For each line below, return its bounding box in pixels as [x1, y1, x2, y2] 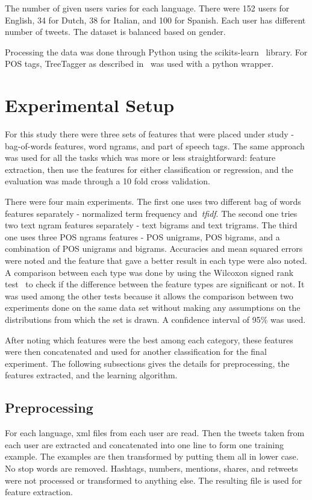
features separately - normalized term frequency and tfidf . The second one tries [5, 207, 298, 219]
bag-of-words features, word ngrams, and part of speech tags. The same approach [5, 139, 305, 152]
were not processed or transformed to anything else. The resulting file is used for [5, 473, 302, 486]
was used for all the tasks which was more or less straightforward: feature [5, 151, 276, 164]
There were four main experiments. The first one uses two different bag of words [5, 195, 301, 208]
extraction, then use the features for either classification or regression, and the [5, 163, 293, 175]
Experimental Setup [5, 93, 175, 117]
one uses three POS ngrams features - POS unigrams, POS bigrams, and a [5, 230, 280, 243]
